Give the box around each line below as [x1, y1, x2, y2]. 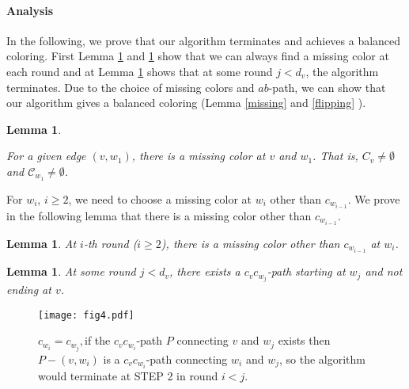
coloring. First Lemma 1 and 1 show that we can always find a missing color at [6, 48, 389, 64]
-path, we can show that [268, 78, 386, 95]
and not [365, 263, 403, 280]
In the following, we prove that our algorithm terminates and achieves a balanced [6, 32, 401, 48]
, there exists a [169, 263, 240, 280]
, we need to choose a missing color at [68, 190, 252, 207]
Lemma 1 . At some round [6, 263, 136, 280]
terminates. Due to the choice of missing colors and [6, 78, 255, 95]
